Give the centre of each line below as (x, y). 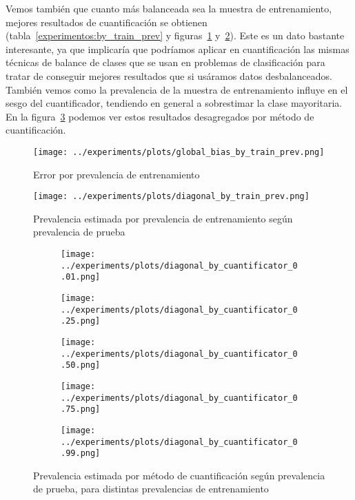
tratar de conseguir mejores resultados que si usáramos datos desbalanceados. (169, 75)
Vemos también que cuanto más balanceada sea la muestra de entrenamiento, (169, 8)
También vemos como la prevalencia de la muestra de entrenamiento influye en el (177, 89)
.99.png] (81, 454)
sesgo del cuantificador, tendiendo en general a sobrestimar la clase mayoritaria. (174, 103)
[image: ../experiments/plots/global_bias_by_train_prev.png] (179, 152)
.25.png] (81, 321)
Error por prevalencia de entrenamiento (116, 174)
